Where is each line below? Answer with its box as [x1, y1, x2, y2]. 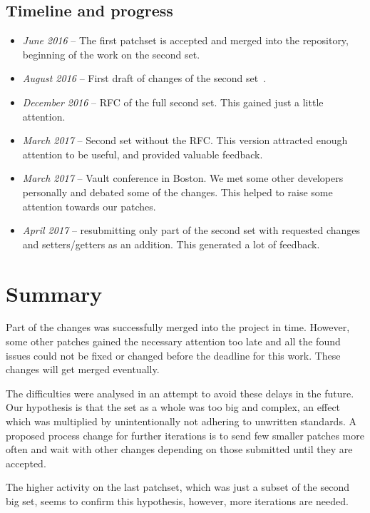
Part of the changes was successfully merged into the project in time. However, [6, 320, 350, 335]
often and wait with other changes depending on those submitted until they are [6, 442, 353, 457]
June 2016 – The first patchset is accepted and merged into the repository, [22, 33, 349, 48]
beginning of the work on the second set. [22, 46, 200, 61]
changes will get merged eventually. [6, 362, 160, 377]
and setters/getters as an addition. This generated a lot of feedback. [22, 236, 320, 251]
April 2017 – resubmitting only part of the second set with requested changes [22, 223, 361, 238]
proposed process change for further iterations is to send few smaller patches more [6, 427, 364, 442]
